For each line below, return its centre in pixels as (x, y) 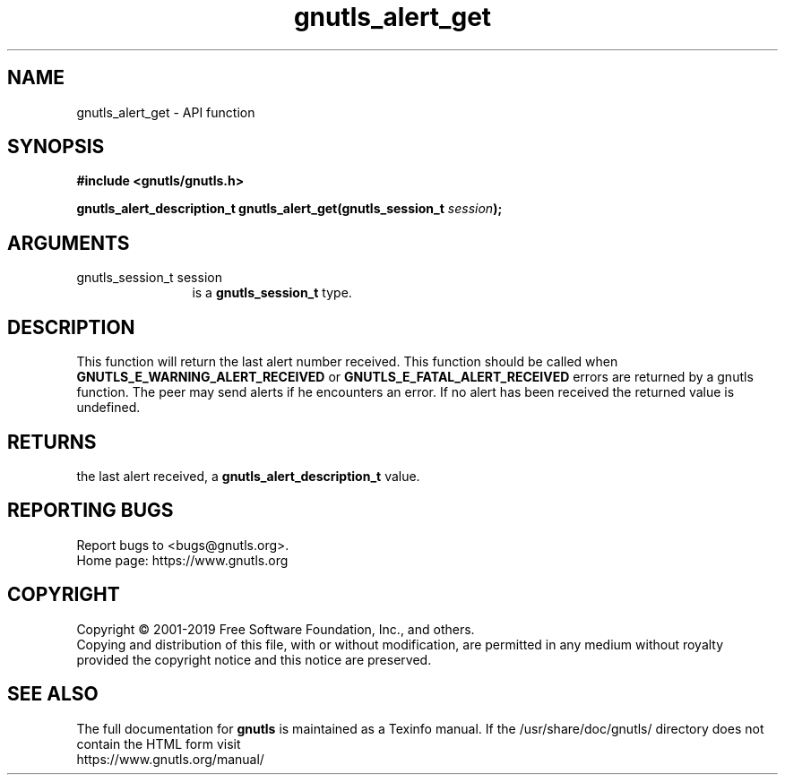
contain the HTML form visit (159, 743)
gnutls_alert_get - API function (166, 112)
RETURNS (52, 442)
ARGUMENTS (69, 243)
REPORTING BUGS (91, 511)
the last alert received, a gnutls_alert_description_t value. (248, 476)
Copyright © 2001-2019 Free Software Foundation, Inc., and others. (276, 629)
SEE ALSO (53, 694)
